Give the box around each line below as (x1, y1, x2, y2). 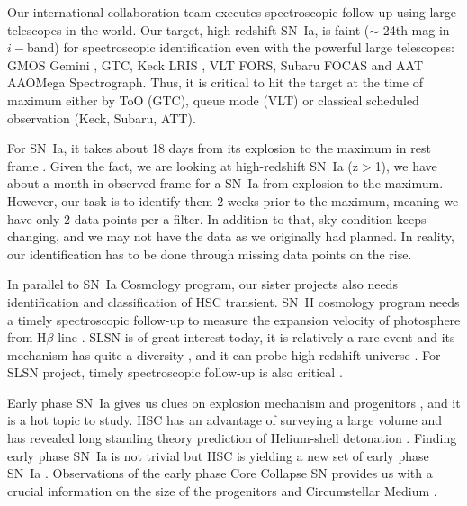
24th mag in (382, 20, 450, 39)
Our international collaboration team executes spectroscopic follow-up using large (7, 3, 457, 21)
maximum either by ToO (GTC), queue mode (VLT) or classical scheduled (7, 90, 419, 109)
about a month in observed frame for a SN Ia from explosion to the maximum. (7, 174, 444, 193)
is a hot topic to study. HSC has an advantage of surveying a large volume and (7, 411, 442, 429)
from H (7, 328, 47, 347)
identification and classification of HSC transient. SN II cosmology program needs (7, 292, 460, 311)
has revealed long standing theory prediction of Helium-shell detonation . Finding (7, 429, 457, 447)
